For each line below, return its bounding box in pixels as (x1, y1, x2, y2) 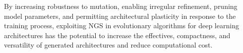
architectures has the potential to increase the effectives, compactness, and (4, 30, 231, 40)
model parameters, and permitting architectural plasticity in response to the (4, 10, 236, 21)
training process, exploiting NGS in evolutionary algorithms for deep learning (4, 20, 239, 31)
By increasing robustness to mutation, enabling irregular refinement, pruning (4, 1, 238, 11)
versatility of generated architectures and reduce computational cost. (4, 40, 213, 50)
